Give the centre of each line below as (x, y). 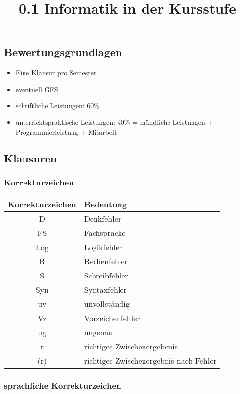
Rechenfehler (106, 261)
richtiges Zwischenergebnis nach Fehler (150, 361)
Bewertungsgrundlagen (63, 52)
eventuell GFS (37, 89)
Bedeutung (105, 204)
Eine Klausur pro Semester (56, 73)
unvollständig (107, 304)
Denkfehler (103, 219)
